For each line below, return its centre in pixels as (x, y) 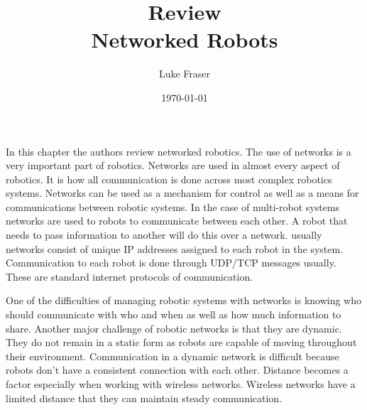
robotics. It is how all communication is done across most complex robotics (169, 179)
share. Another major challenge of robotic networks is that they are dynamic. (174, 328)
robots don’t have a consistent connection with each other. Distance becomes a (177, 370)
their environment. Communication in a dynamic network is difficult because (172, 356)
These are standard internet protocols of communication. (130, 276)
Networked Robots (185, 39)
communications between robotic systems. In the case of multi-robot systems (173, 206)
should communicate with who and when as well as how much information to (174, 314)
